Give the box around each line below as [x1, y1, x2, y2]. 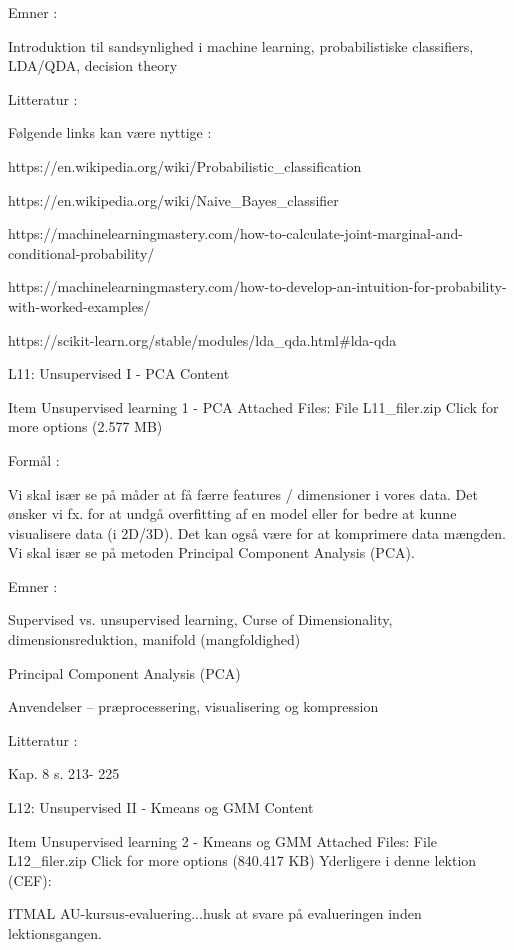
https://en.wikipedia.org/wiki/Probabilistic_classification [8, 155, 362, 176]
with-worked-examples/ [8, 295, 151, 316]
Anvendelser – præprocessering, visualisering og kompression [8, 696, 379, 717]
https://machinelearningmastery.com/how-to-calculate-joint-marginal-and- [8, 223, 463, 244]
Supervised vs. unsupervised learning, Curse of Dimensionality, [8, 609, 393, 630]
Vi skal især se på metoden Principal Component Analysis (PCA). [8, 542, 415, 563]
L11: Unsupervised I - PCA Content [8, 363, 230, 384]
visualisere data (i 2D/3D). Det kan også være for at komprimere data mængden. [8, 522, 506, 543]
